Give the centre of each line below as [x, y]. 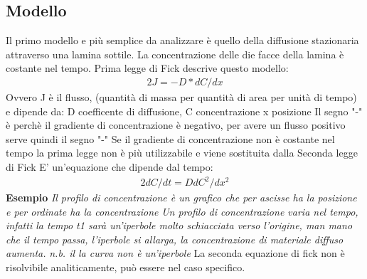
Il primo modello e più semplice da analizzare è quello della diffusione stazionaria [182, 40]
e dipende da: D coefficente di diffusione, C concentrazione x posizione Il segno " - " [184, 111]
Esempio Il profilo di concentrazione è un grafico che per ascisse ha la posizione [181, 198]
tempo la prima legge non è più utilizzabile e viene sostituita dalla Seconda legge [182, 153]
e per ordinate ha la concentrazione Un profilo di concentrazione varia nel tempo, [182, 211]
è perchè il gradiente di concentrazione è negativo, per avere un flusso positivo [176, 125]
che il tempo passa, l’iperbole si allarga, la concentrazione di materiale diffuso [175, 239]
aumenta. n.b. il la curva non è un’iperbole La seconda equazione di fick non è [175, 253]
